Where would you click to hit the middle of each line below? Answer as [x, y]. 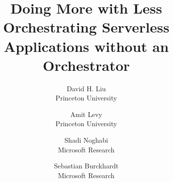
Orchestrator [86, 65]
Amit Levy [86, 114]
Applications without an [86, 46]
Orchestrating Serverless [86, 27]
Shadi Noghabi [86, 140]
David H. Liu [86, 88]
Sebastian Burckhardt [86, 166]
